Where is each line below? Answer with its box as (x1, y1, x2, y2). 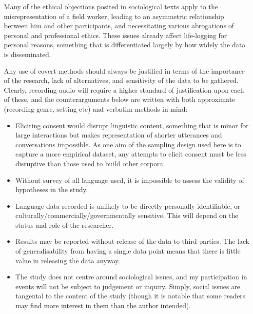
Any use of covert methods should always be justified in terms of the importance (4, 65, 245, 76)
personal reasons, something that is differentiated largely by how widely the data (4, 39, 246, 50)
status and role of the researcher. (15, 219, 114, 230)
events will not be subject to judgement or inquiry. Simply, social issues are (15, 281, 240, 291)
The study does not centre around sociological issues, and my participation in (15, 272, 247, 282)
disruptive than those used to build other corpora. (15, 158, 165, 168)
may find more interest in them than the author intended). (15, 300, 191, 311)
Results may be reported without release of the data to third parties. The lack (15, 236, 250, 246)
